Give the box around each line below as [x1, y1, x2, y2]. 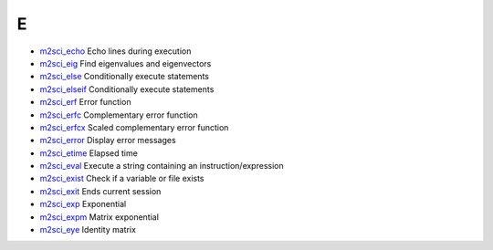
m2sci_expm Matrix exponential [39, 211, 160, 223]
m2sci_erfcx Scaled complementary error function [39, 121, 229, 132]
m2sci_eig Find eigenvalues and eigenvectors [39, 57, 212, 68]
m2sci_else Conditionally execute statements [39, 71, 210, 82]
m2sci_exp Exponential [39, 199, 127, 210]
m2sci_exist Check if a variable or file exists [39, 173, 205, 184]
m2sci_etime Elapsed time [39, 147, 139, 159]
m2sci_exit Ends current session [39, 185, 162, 196]
